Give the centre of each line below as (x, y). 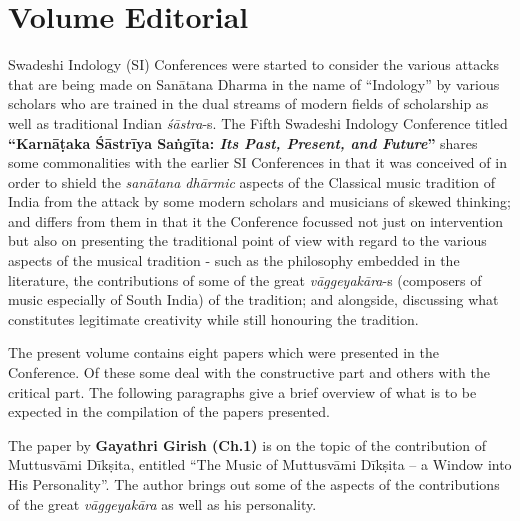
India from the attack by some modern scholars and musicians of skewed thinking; (260, 201)
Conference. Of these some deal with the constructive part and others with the (249, 372)
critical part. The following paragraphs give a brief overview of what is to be (242, 391)
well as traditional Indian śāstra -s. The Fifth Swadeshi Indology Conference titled (258, 122)
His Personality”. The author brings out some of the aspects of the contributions (254, 484)
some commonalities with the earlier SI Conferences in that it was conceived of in (257, 162)
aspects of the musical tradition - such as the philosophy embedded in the (234, 260)
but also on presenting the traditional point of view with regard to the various (247, 240)
